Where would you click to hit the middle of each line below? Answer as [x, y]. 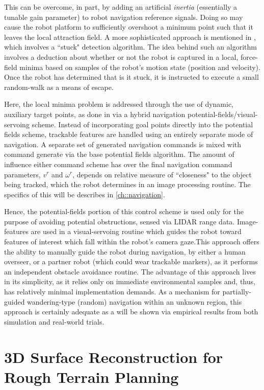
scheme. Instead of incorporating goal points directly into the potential [142, 124]
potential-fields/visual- [223, 114]
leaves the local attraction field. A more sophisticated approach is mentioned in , [130, 37]
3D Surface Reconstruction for [114, 357]
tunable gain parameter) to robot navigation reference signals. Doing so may [124, 17]
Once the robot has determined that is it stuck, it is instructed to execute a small [131, 77]
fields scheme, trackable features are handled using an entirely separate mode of [129, 134]
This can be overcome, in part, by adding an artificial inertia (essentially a [121, 7]
